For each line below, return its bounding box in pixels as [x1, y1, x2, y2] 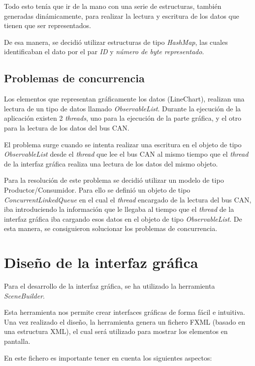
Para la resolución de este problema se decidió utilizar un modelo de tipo [4, 175, 224, 185]
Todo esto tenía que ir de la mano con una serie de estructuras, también [4, 1, 222, 11]
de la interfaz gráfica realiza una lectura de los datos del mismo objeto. [4, 158, 218, 168]
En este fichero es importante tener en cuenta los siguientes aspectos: [4, 352, 212, 363]
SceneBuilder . [4, 290, 45, 300]
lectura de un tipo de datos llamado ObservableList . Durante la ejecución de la [4, 103, 241, 113]
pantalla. [4, 335, 31, 346]
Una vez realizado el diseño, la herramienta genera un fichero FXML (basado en [4, 316, 245, 327]
